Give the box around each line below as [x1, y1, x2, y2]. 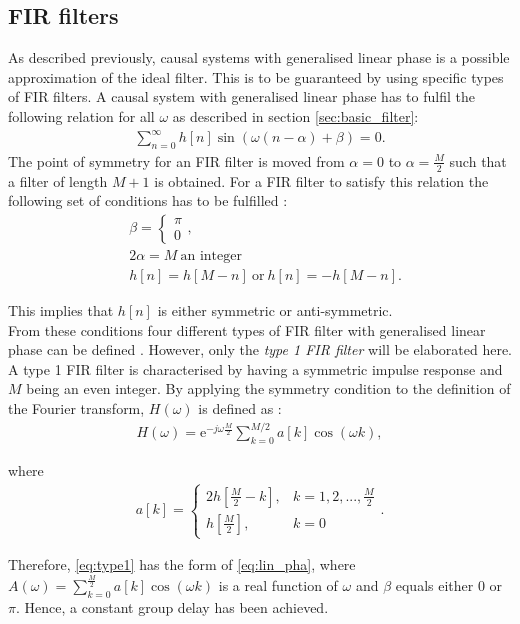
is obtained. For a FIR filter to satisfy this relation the [154, 170, 489, 191]
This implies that [8, 300, 114, 321]
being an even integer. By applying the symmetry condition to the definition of [26, 378, 511, 399]
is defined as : [198, 397, 282, 418]
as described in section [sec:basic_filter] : [172, 105, 419, 126]
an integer [180, 248, 242, 263]
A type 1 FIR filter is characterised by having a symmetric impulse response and [8, 358, 503, 379]
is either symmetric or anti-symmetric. [157, 300, 393, 321]
